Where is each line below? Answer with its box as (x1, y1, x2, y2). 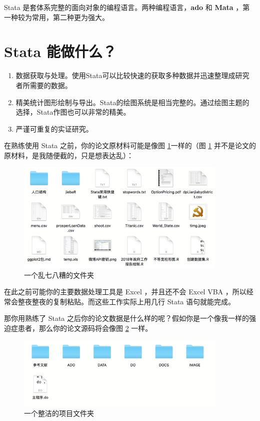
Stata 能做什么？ (4, 41, 116, 62)
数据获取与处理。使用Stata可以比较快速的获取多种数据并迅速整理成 (15, 70, 235, 81)
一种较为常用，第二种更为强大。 (4, 12, 109, 22)
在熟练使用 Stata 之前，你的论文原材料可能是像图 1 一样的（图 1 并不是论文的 (4, 140, 256, 151)
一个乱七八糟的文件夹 (24, 269, 94, 280)
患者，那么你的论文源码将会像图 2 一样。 (17, 322, 152, 333)
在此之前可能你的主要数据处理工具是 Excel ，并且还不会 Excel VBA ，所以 (4, 286, 246, 297)
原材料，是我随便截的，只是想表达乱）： (4, 150, 133, 160)
